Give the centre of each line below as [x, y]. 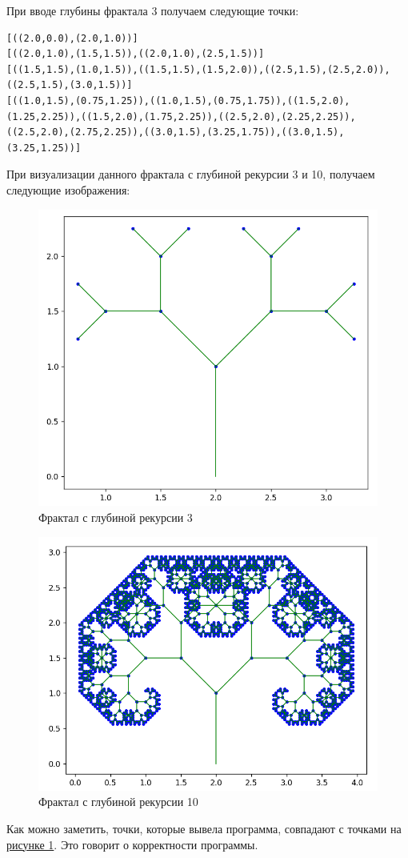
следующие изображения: [68, 189]
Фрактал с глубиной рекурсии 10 [118, 802]
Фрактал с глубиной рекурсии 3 [116, 517]
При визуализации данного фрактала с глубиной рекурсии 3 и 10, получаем [191, 174]
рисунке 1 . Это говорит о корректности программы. [132, 844]
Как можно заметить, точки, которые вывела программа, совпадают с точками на [204, 828]
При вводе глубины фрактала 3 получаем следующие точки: [153, 10]
